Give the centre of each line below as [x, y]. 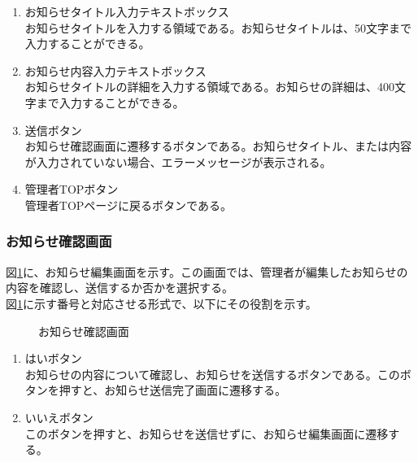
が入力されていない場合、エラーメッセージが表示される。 [178, 161]
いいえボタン [59, 417]
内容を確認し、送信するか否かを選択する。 [120, 288]
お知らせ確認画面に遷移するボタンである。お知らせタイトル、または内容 [218, 146]
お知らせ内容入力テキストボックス [115, 70]
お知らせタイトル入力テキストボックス [127, 11]
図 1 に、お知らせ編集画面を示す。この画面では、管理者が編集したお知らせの [207, 271]
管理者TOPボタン [72, 189]
